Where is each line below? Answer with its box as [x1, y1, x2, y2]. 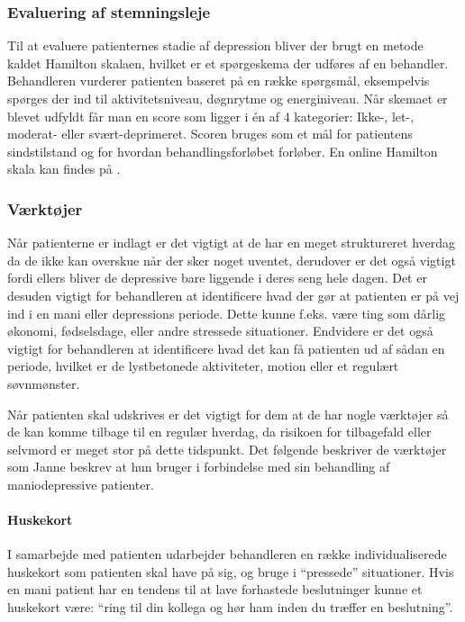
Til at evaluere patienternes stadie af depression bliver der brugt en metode [7, 36, 424, 55]
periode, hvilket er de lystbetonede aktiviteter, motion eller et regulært [7, 356, 399, 375]
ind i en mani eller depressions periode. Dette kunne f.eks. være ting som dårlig [7, 303, 446, 322]
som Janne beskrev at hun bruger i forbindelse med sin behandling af [7, 457, 390, 476]
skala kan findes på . [7, 159, 121, 178]
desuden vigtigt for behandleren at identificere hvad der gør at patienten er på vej [7, 285, 460, 304]
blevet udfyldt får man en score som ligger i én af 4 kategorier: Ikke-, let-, [7, 106, 415, 125]
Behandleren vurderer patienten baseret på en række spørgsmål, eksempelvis [7, 71, 430, 90]
